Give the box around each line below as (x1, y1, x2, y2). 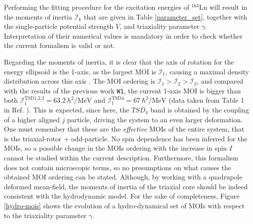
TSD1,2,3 (24, 95, 44, 101)
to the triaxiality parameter (4, 210, 87, 220)
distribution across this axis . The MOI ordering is (4, 76, 156, 86)
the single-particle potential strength (4, 21, 114, 31)
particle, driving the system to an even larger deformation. (67, 114, 243, 124)
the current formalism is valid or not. (4, 40, 115, 50)
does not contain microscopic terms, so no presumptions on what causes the (4, 162, 231, 172)
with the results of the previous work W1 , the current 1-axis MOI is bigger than (4, 85, 241, 95)
